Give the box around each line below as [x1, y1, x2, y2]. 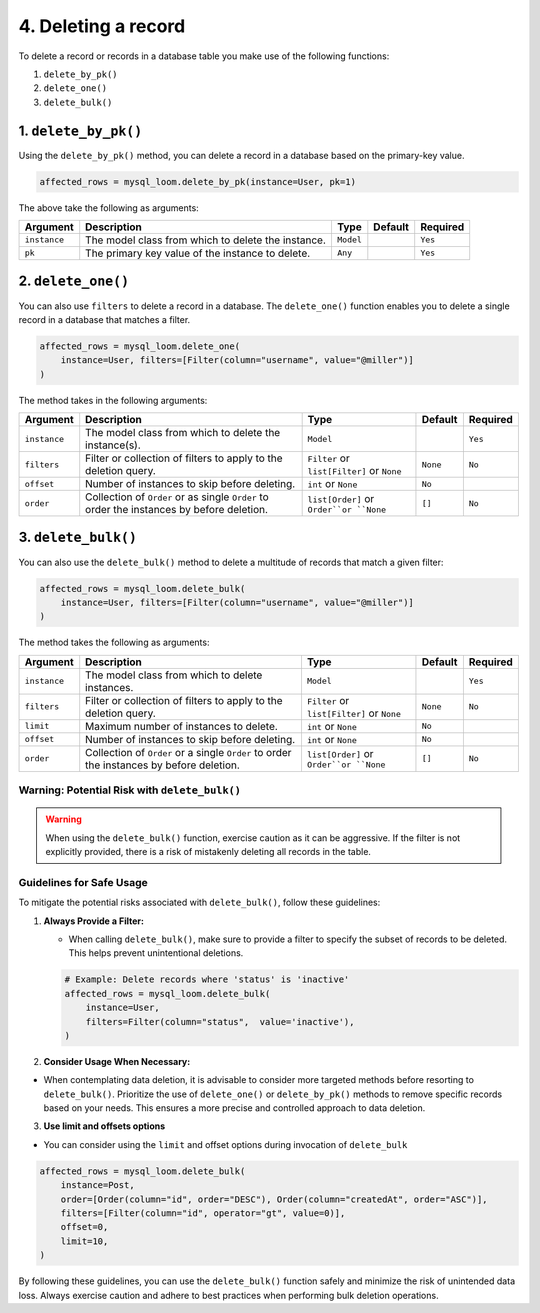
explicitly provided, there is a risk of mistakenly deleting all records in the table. [45, 846, 372, 858]
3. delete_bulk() [18, 529, 137, 546]
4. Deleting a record [18, 15, 186, 37]
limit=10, [60, 1235, 109, 1247]
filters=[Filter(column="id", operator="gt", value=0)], [60, 1207, 346, 1219]
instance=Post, [60, 1180, 135, 1191]
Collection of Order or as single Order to [85, 490, 269, 504]
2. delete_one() [18, 273, 130, 290]
